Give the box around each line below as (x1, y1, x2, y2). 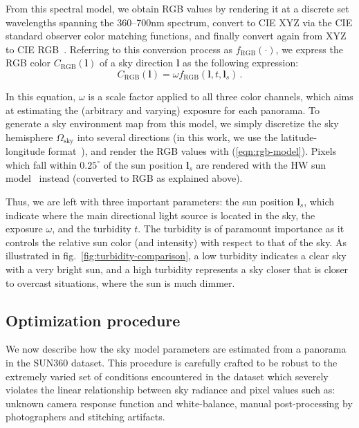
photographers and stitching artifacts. (6, 409, 165, 424)
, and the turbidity (52, 221, 131, 236)
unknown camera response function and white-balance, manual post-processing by (6, 396, 353, 410)
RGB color (6, 55, 51, 70)
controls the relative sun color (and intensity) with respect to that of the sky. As (6, 234, 347, 249)
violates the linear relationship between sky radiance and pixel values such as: (6, 382, 335, 397)
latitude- (281, 129, 317, 144)
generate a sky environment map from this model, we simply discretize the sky (6, 116, 339, 131)
